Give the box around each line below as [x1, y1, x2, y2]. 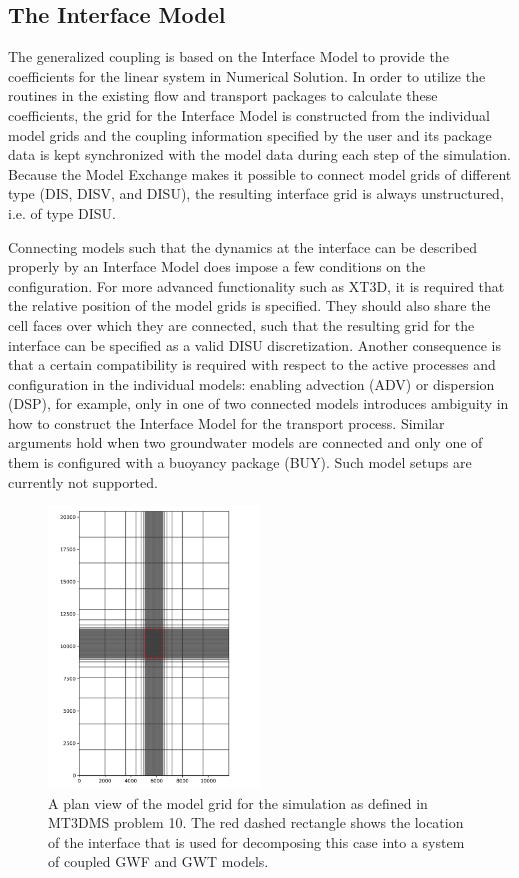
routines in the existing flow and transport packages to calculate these [8, 85, 438, 106]
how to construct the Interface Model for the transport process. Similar [8, 412, 445, 433]
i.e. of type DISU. [8, 202, 116, 223]
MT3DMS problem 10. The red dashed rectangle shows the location [48, 812, 464, 833]
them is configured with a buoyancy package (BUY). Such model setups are [8, 452, 472, 473]
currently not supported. [8, 471, 158, 492]
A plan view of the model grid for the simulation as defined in [48, 792, 428, 813]
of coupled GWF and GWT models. [48, 851, 269, 872]
